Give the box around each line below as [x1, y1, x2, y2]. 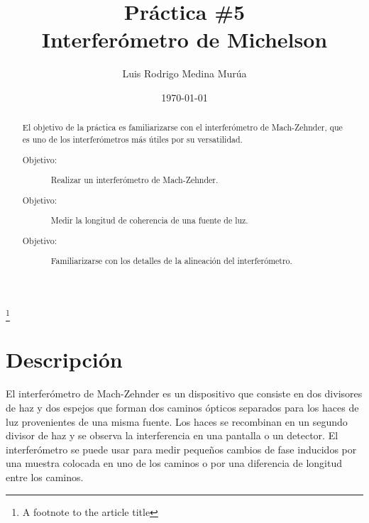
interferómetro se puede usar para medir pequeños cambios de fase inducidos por [6, 441, 357, 456]
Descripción [6, 345, 123, 374]
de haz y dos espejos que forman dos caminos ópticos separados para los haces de [6, 400, 359, 414]
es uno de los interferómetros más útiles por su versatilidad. [22, 133, 243, 145]
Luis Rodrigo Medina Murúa [122, 66, 247, 81]
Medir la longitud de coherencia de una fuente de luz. [50, 214, 248, 226]
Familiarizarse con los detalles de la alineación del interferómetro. [50, 255, 292, 267]
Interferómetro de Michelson [41, 25, 328, 54]
